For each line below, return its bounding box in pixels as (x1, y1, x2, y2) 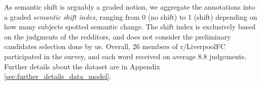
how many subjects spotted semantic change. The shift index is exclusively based (4, 21, 256, 32)
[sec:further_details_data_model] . (4, 71, 111, 81)
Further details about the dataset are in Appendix (4, 61, 160, 71)
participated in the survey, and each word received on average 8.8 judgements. (4, 51, 247, 61)
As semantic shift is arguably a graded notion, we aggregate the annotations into (4, 2, 255, 12)
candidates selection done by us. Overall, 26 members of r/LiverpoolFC (4, 41, 226, 52)
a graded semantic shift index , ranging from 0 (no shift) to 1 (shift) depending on (4, 11, 257, 22)
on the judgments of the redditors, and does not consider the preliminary (4, 31, 231, 41)
